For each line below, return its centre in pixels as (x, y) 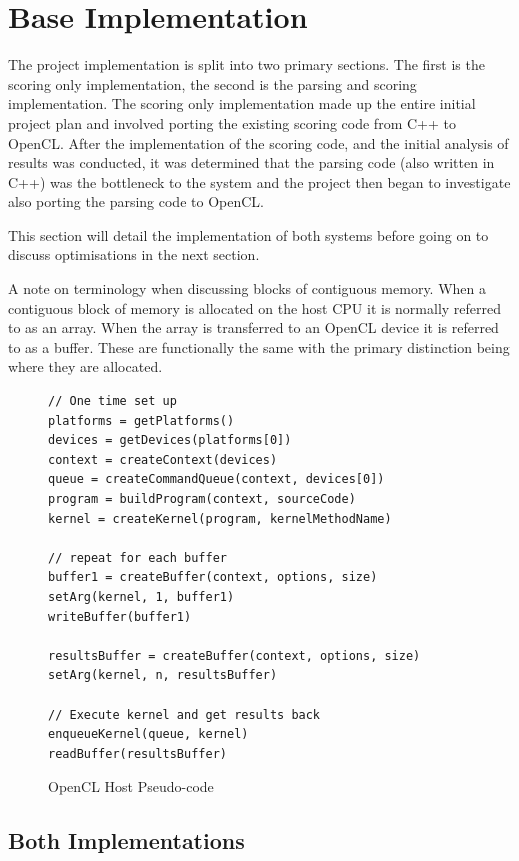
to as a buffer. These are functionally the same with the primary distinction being (259, 346)
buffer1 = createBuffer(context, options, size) (213, 577)
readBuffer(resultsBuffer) (137, 753)
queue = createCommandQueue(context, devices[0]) (216, 479)
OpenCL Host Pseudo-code (131, 786)
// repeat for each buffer (137, 557)
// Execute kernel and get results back (184, 714)
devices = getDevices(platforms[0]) (170, 440)
